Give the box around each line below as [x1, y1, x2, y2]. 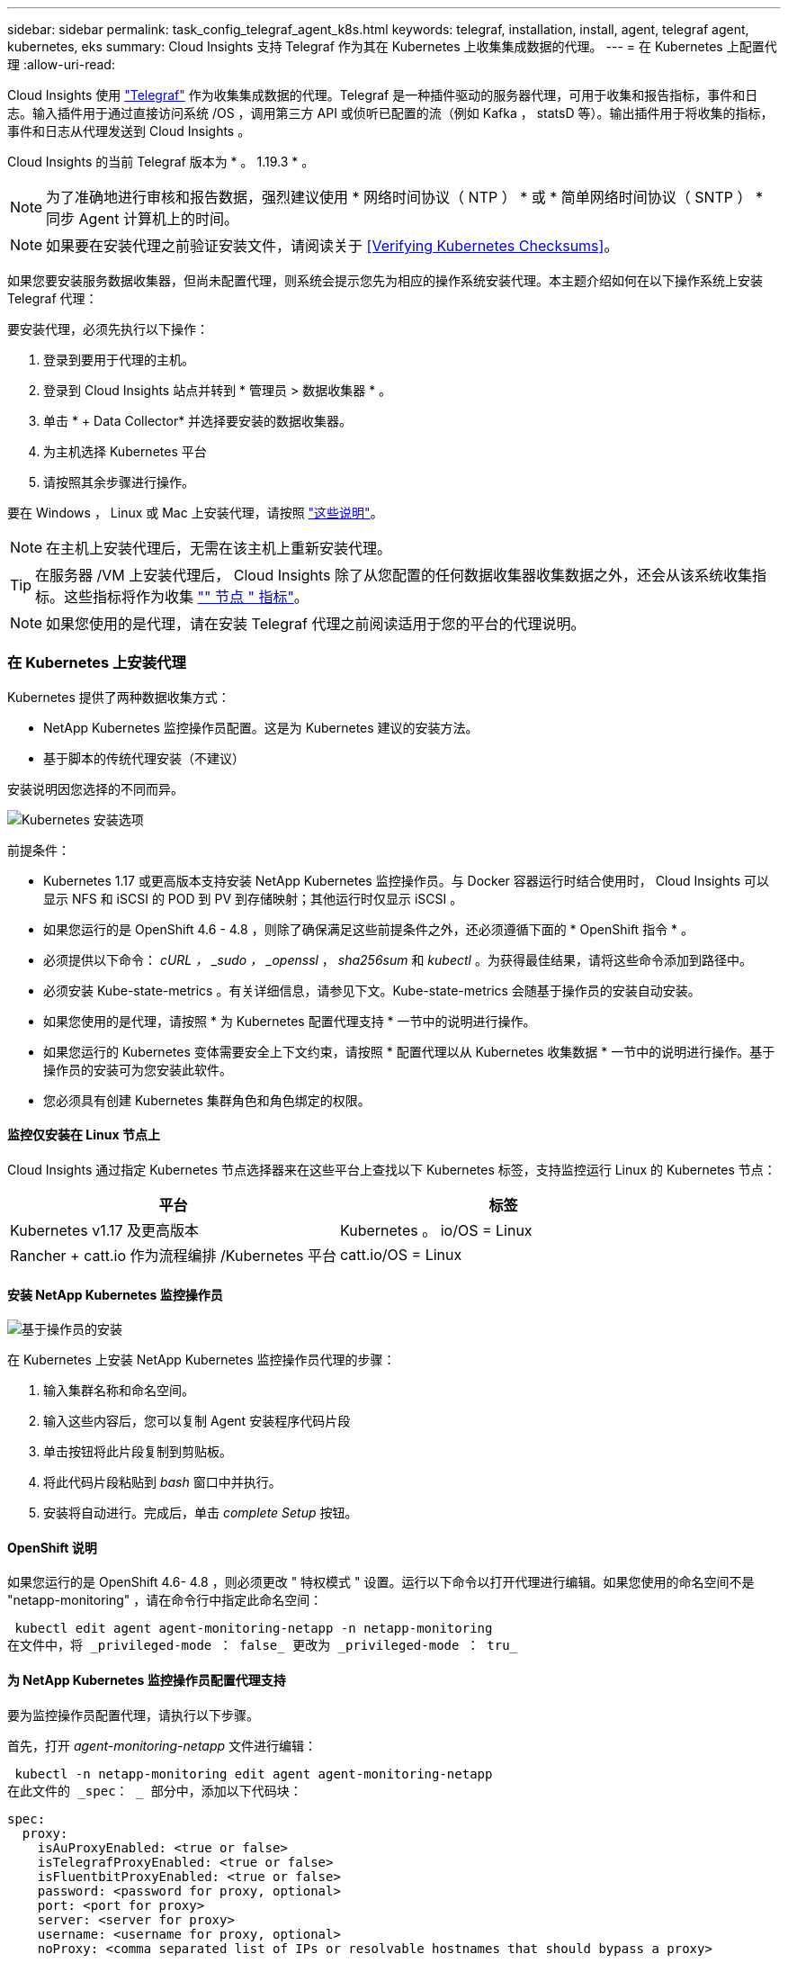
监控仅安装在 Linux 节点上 [7, 1127, 160, 1143]
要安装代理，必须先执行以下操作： [7, 321, 209, 337]
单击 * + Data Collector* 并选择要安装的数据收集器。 [43, 413, 353, 428]
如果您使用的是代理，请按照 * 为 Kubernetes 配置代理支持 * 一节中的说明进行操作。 [43, 1013, 536, 1029]
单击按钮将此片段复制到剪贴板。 [43, 1444, 232, 1460]
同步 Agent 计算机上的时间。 [46, 210, 238, 228]
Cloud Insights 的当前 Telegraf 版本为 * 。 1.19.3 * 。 [7, 154, 315, 169]
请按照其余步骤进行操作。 [43, 474, 194, 490]
